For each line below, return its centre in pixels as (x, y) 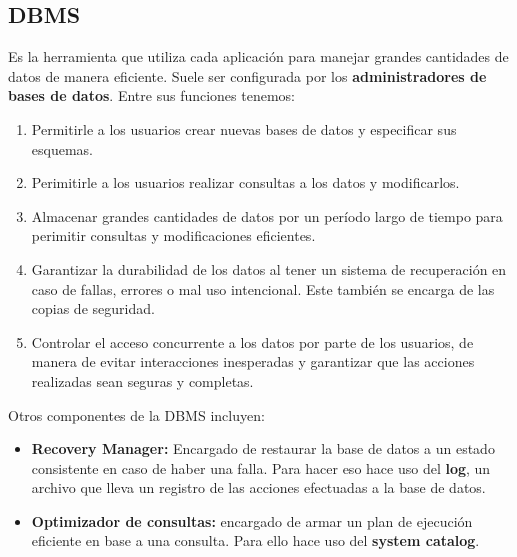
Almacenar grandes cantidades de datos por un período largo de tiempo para (267, 215)
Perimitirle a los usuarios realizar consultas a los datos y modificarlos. (245, 182)
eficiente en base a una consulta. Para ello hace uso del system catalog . (255, 540)
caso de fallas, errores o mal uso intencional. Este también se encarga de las (263, 288)
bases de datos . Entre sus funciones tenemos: (151, 95)
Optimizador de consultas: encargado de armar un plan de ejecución (252, 520)
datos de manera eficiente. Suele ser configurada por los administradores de (247, 75)
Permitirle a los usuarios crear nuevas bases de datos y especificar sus (244, 128)
